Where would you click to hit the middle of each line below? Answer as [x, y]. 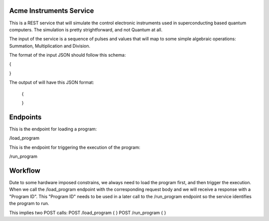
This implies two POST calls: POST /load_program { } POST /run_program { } [88, 213]
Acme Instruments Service [52, 11]
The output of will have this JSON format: [52, 83]
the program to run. [29, 204]
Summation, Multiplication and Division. [50, 46]
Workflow [25, 170]
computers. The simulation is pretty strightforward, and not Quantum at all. [86, 29]
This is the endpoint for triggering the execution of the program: [75, 147]
